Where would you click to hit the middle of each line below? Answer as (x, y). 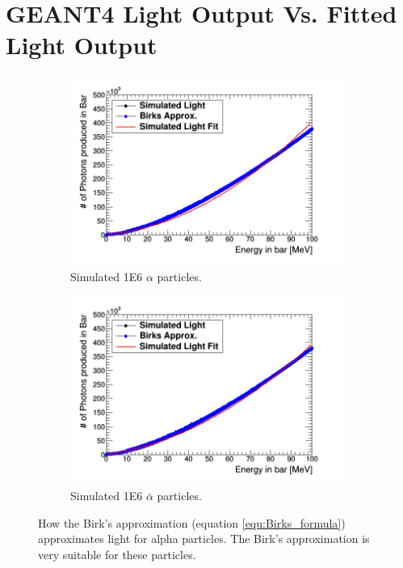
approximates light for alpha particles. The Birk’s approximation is (204, 539)
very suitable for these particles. (117, 555)
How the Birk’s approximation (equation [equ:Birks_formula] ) (192, 522)
